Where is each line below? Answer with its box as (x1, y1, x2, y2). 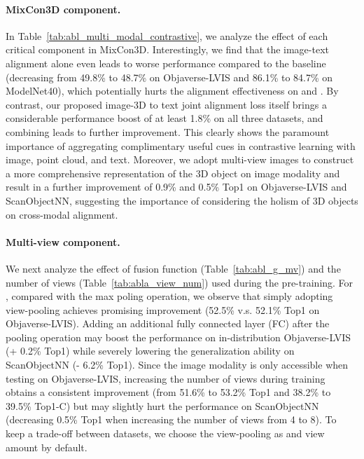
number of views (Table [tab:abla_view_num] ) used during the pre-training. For (6, 275, 353, 289)
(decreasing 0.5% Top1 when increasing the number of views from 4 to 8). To (6, 412, 337, 427)
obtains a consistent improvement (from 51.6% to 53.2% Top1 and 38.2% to (6, 385, 331, 399)
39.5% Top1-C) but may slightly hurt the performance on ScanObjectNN (6, 398, 319, 413)
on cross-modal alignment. (6, 207, 118, 221)
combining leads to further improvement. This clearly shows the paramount (6, 124, 330, 139)
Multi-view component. (6, 234, 120, 249)
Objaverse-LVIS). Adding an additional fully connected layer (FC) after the (6, 316, 330, 331)
